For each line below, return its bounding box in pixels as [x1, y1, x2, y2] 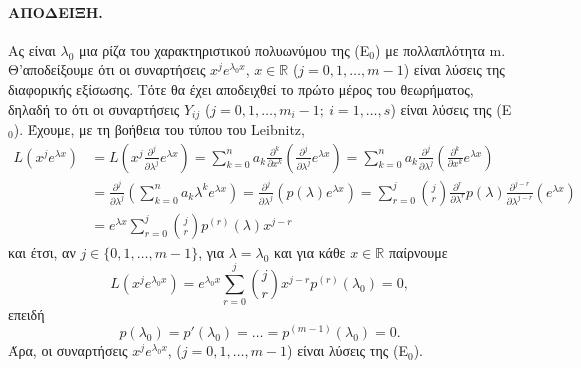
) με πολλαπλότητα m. [375, 39, 506, 60]
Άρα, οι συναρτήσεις [8, 340, 128, 361]
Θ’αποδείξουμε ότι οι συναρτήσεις [8, 59, 206, 80]
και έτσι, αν [8, 241, 76, 262]
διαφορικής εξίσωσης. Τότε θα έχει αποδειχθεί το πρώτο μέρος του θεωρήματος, [8, 78, 474, 99]
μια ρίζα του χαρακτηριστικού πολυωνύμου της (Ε [78, 39, 370, 60]
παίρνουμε [388, 241, 448, 262]
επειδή [8, 303, 45, 324]
